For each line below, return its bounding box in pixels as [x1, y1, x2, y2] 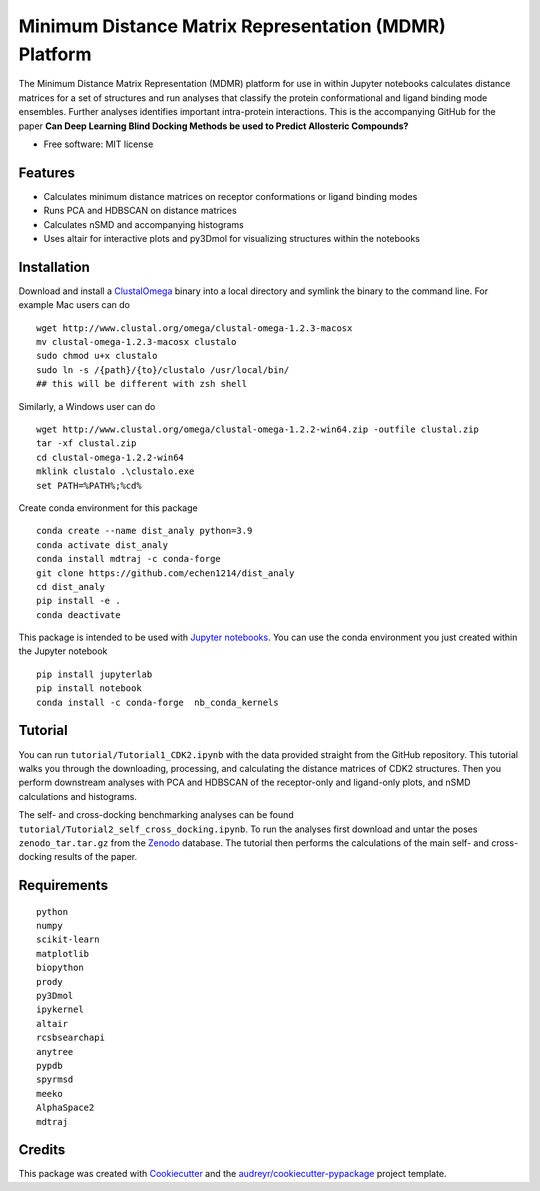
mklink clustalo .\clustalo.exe [36, 466, 195, 477]
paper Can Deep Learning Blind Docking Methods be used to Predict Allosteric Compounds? [18, 120, 409, 132]
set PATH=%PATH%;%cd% [36, 480, 142, 491]
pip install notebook [36, 683, 142, 694]
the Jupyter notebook [18, 645, 108, 657]
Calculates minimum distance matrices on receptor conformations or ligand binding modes [43, 190, 418, 202]
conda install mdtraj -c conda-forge [36, 553, 222, 565]
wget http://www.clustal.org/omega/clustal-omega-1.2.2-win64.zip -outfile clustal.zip [36, 424, 480, 435]
